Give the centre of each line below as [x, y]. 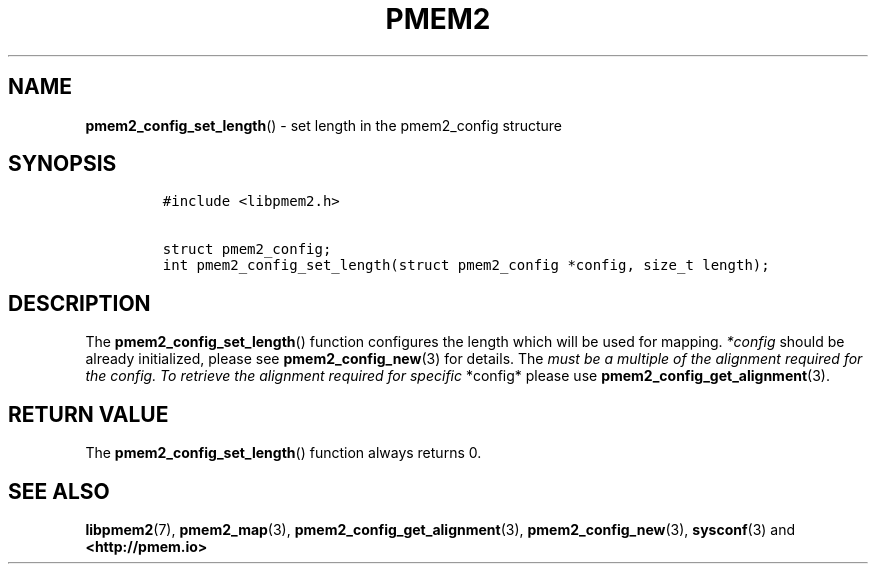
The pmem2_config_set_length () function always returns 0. [283, 453]
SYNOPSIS [62, 164]
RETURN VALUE [88, 414]
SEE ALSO [59, 491]
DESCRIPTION [79, 303]
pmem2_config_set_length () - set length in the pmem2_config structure [324, 125]
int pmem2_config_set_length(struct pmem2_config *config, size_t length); [466, 265]
